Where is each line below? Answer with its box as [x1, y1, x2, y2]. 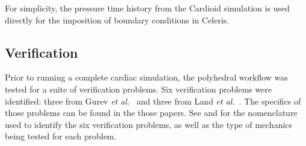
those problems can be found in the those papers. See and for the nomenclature [5, 106, 298, 119]
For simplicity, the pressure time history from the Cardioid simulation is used [5, 2, 290, 14]
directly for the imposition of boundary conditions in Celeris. [5, 13, 230, 26]
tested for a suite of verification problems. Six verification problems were [5, 82, 272, 95]
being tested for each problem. [5, 130, 117, 142]
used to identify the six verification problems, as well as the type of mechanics [5, 118, 293, 130]
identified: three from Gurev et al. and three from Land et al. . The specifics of [5, 94, 301, 107]
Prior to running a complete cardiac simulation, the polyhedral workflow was [5, 71, 288, 84]
